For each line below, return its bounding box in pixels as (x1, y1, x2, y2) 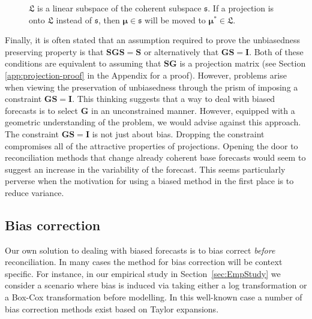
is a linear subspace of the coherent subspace (37, 2, 202, 14)
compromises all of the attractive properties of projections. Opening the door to (5, 139, 298, 152)
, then (98, 13, 120, 26)
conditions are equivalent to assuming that (5, 57, 161, 70)
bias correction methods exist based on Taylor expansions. (5, 302, 219, 315)
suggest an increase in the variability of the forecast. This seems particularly (5, 162, 286, 175)
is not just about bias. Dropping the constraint (92, 127, 265, 140)
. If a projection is (208, 2, 274, 14)
